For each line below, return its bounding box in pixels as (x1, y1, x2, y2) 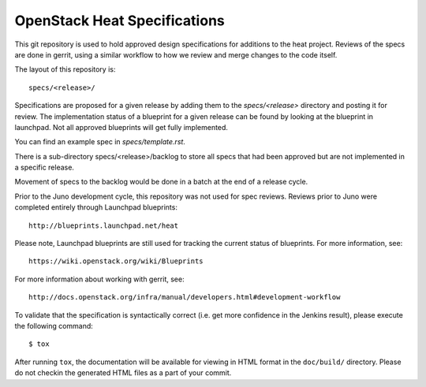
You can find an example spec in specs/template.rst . (14, 137, 185, 147)
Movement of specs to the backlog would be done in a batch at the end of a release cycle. (14, 177, 308, 187)
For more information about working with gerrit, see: (14, 274, 185, 284)
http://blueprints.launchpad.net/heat (28, 221, 179, 230)
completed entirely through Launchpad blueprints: (14, 203, 177, 212)
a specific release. (14, 162, 75, 173)
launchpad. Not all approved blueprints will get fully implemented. (14, 122, 229, 132)
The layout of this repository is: (14, 65, 116, 74)
